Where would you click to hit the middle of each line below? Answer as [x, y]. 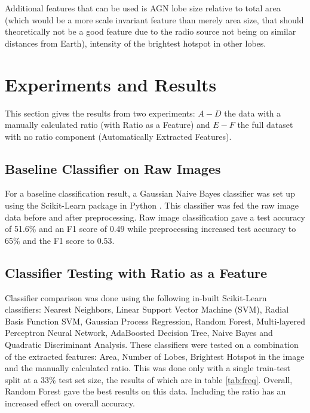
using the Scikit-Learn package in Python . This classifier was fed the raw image [152, 205]
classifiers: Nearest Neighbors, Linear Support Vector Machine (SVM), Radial [147, 309]
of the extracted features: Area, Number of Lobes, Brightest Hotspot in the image [155, 356]
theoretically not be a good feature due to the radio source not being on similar [151, 31]
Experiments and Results [111, 84]
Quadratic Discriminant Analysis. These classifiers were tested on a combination [152, 345]
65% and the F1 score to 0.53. [60, 240]
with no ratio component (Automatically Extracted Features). [118, 136]
